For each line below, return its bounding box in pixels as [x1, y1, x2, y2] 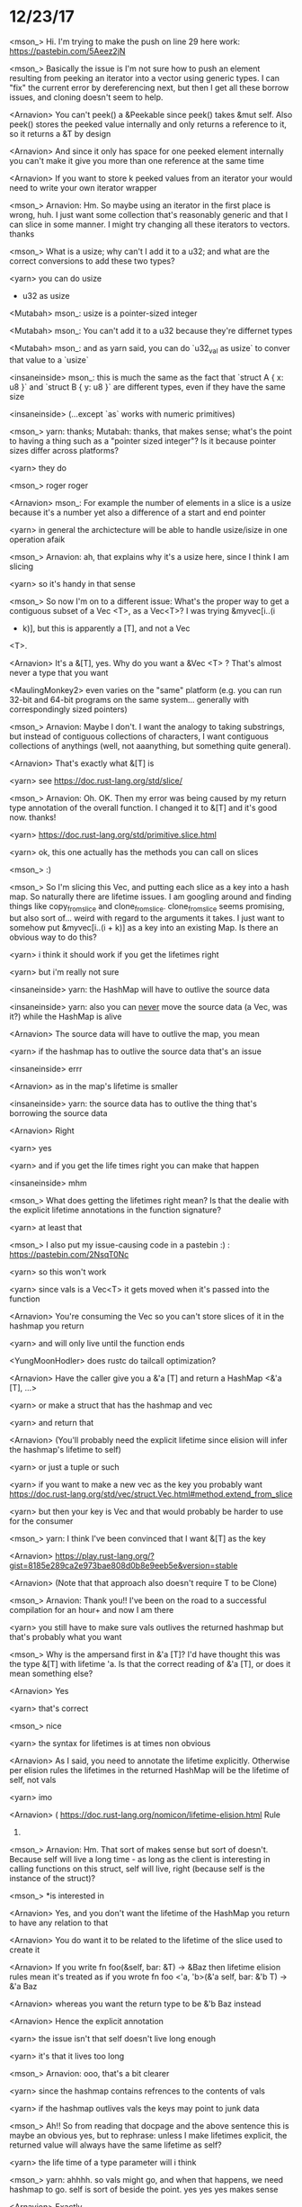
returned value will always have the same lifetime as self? [9, 2139, 222, 2150]
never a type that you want [9, 667, 109, 678]
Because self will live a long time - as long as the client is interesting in [9, 1853, 271, 1864]
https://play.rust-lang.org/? [55, 1550, 155, 1561]
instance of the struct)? [9, 1872, 96, 1883]
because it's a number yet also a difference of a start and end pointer [9, 507, 267, 518]
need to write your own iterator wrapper [9, 182, 157, 193]
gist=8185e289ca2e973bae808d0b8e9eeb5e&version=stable [9, 1560, 238, 1571]
